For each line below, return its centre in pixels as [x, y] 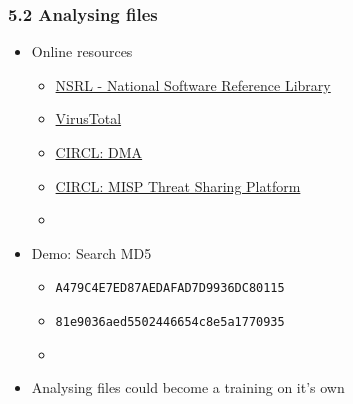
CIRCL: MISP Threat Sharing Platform [178, 185]
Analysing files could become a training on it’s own [188, 387]
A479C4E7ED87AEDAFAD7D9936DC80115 [170, 288]
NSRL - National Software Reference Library [193, 84]
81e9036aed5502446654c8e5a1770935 [170, 322]
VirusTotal [88, 118]
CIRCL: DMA [99, 152]
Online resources [82, 51]
